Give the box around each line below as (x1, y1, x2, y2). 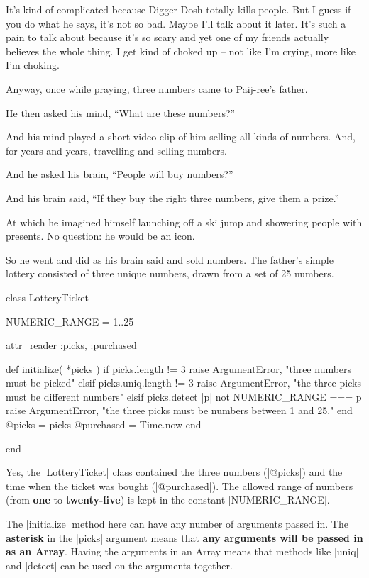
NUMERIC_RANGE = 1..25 (6, 313, 134, 328)
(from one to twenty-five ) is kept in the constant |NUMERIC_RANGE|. (6, 492, 330, 507)
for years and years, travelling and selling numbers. (6, 143, 228, 157)
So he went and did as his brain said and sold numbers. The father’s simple (6, 252, 334, 267)
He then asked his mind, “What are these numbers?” (6, 105, 236, 120)
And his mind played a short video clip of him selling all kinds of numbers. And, (6, 129, 356, 144)
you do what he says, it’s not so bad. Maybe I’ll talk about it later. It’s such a (6, 16, 346, 30)
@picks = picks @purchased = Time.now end (6, 417, 202, 432)
